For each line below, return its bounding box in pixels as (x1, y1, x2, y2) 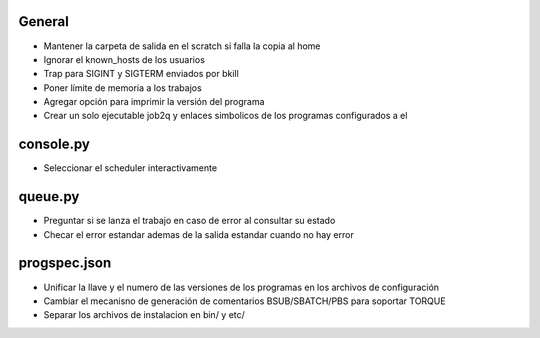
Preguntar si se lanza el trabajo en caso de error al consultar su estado (43, 215, 336, 227)
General (18, 13, 70, 30)
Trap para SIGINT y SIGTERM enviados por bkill (43, 68, 239, 80)
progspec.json (18, 255, 112, 272)
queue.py (18, 188, 80, 205)
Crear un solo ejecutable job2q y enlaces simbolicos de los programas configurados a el (43, 110, 408, 122)
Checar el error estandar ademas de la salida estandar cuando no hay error (43, 228, 354, 240)
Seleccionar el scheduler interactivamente (43, 162, 218, 174)
